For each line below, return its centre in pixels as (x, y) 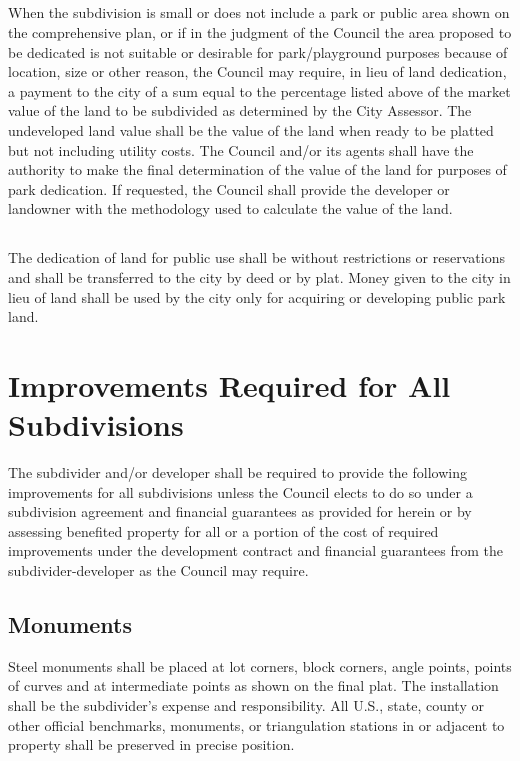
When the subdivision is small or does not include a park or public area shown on (259, 12)
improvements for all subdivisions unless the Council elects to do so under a (240, 491)
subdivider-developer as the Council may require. (158, 569)
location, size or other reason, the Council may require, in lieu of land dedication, (257, 71)
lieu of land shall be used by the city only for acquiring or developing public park (257, 296)
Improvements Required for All (229, 384)
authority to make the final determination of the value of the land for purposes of (257, 169)
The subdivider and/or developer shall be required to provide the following (237, 472)
